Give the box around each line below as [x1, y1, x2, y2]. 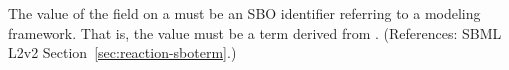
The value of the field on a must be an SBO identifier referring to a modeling [8, 3, 481, 23]
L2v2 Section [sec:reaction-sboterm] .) [8, 42, 237, 63]
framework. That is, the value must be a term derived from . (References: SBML [8, 22, 502, 43]
